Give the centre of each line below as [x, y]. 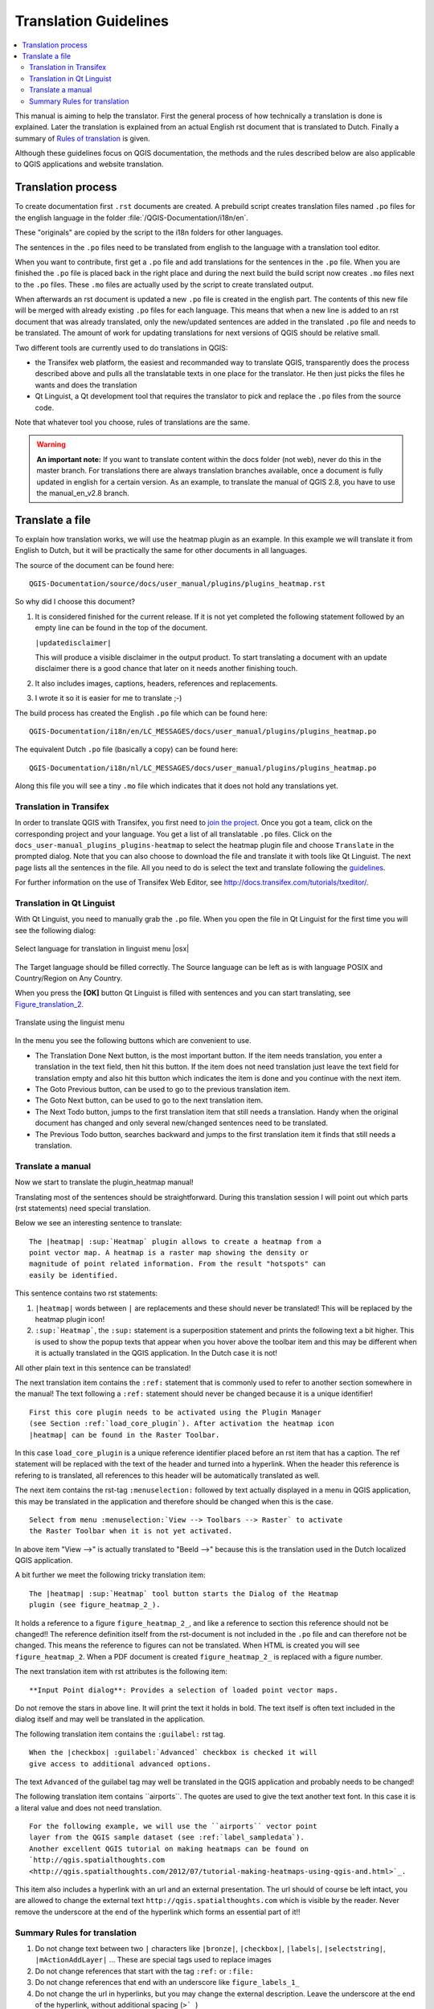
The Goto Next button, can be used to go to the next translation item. [149, 1100]
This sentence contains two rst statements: [86, 1293]
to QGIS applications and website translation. [89, 164]
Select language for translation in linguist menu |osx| [102, 949]
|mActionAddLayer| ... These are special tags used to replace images [154, 1960]
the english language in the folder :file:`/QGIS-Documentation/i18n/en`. [132, 218]
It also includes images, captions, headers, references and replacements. [156, 683]
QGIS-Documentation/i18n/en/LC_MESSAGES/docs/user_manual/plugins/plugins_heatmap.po [203, 731]
